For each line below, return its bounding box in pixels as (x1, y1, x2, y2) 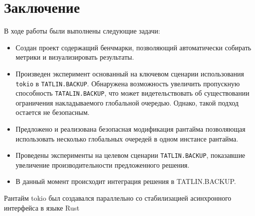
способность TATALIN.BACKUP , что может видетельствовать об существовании (15, 88, 250, 98)
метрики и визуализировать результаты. (15, 52, 134, 62)
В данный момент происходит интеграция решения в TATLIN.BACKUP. (15, 176, 236, 186)
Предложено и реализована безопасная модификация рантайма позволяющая (15, 124, 246, 134)
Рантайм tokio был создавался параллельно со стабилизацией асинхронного (4, 193, 231, 203)
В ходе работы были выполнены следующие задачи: (4, 26, 160, 36)
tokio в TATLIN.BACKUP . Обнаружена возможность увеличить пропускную (15, 78, 240, 88)
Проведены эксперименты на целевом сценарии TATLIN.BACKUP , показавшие (15, 150, 246, 160)
